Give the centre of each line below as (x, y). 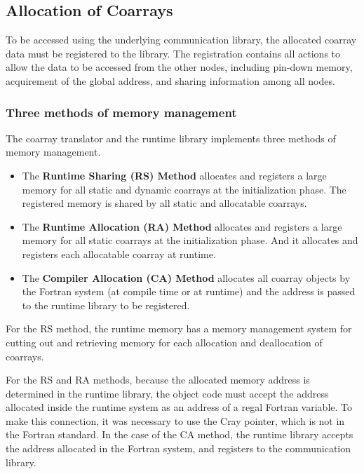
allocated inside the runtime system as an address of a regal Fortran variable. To (179, 407)
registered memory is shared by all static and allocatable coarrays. (164, 203)
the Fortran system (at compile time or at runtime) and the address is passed (189, 291)
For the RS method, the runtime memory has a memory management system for (179, 329)
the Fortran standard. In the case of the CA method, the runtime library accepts (180, 434)
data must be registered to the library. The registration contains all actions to (173, 53)
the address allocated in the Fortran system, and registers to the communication (178, 448)
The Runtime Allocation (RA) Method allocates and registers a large (182, 226)
